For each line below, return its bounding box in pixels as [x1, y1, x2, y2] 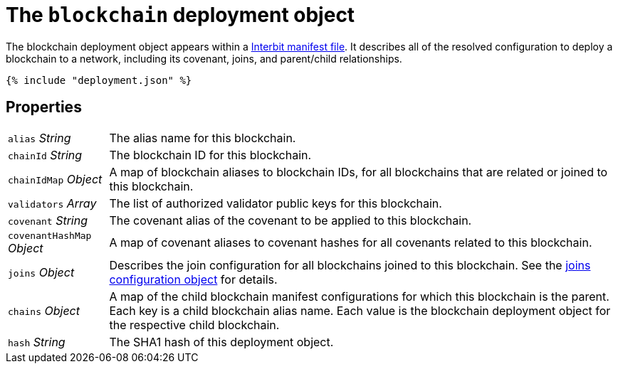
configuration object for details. [109, 272, 278, 287]
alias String [8, 130, 71, 145]
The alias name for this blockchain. [109, 130, 296, 145]
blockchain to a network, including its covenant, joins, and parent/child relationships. [6, 52, 402, 65]
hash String [8, 334, 66, 349]
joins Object [8, 264, 75, 279]
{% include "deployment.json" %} [6, 74, 192, 86]
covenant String [8, 213, 88, 228]
